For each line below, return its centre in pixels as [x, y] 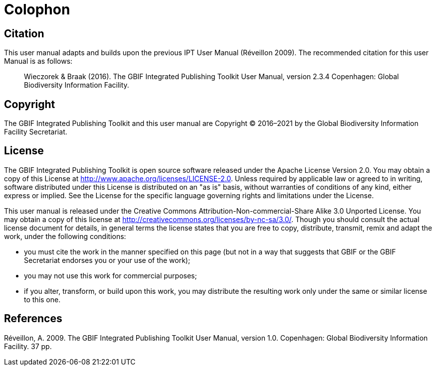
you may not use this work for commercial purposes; [110, 275]
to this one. [42, 299]
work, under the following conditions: [65, 236]
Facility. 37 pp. [28, 346]
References [33, 319]
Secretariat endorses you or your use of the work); [107, 260]
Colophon [37, 9]
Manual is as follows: [38, 61]
